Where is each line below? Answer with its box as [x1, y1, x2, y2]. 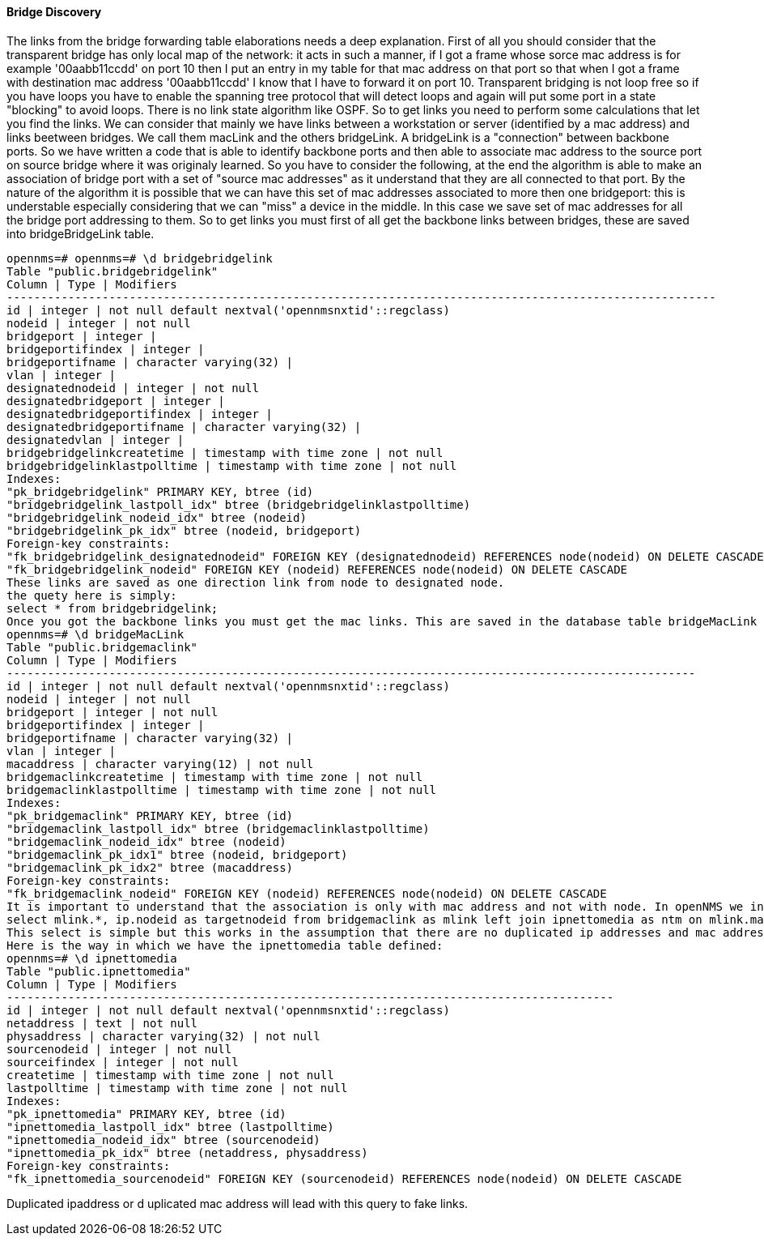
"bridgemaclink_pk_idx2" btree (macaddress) [6, 860, 294, 874]
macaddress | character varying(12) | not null [6, 757, 314, 770]
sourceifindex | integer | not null [6, 1055, 239, 1069]
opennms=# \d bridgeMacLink [6, 627, 185, 641]
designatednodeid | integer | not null [6, 381, 259, 395]
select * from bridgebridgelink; [6, 601, 219, 615]
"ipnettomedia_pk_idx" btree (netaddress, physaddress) [6, 1146, 368, 1159]
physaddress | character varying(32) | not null [6, 1029, 320, 1043]
